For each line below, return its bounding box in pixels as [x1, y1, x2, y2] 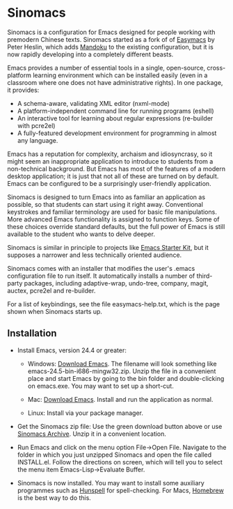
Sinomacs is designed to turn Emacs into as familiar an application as [7, 193, 206, 201]
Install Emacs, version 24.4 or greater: [17, 346, 127, 354]
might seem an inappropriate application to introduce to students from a [7, 157, 214, 165]
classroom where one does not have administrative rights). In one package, [7, 78, 223, 86]
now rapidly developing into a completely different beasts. [7, 50, 174, 58]
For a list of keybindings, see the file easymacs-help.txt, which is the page [7, 299, 220, 308]
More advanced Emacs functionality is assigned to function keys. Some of [7, 214, 220, 224]
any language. [17, 136, 58, 144]
